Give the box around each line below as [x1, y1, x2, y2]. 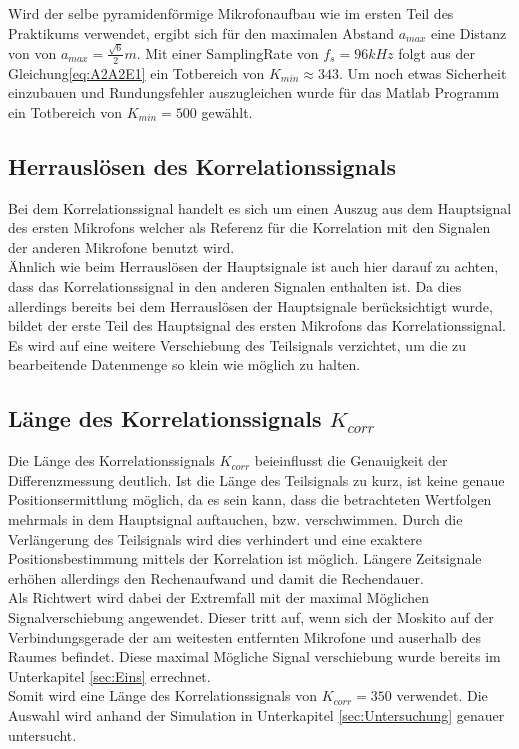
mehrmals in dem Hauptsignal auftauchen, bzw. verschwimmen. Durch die [8, 509, 463, 530]
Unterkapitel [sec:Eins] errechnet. [8, 665, 211, 686]
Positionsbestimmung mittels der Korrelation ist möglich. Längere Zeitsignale [8, 548, 482, 569]
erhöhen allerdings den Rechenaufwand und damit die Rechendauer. [8, 567, 424, 588]
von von [8, 42, 57, 63]
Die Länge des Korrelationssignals [8, 450, 215, 471]
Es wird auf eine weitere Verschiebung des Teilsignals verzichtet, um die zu [8, 334, 467, 355]
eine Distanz [430, 22, 507, 43]
